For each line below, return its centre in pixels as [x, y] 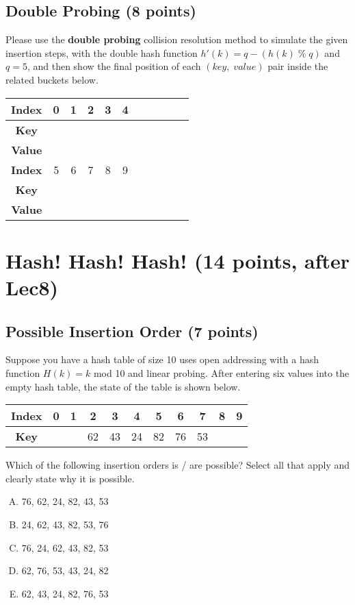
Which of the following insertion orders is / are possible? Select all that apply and [178, 465]
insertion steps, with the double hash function [102, 52]
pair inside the [298, 66]
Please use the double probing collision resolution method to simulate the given [177, 39]
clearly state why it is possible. [70, 478]
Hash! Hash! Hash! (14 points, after [178, 260]
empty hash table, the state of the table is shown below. [123, 386]
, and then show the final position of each [114, 66]
